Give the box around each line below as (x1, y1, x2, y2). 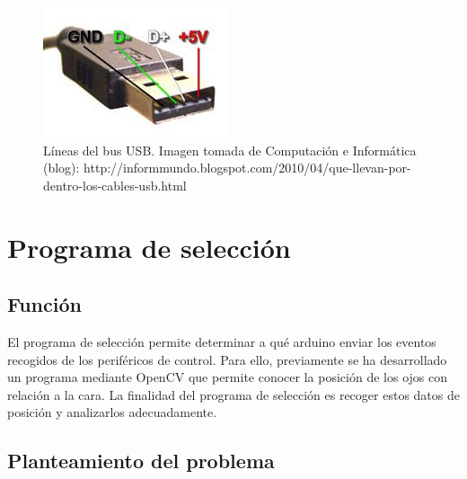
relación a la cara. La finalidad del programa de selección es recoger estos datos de (7, 385, 460, 404)
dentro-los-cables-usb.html (43, 175, 187, 194)
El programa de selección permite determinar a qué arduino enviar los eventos (7, 332, 436, 350)
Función (7, 290, 82, 318)
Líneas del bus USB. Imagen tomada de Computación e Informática (43, 140, 417, 159)
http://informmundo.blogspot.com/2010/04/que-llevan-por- (84, 158, 411, 177)
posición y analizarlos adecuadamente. (7, 403, 217, 421)
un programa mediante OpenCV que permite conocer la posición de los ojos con (7, 368, 447, 386)
